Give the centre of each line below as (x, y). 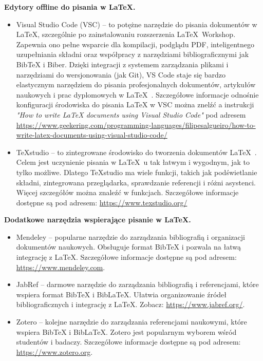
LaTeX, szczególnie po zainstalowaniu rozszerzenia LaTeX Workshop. (126, 34)
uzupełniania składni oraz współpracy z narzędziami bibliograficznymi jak (133, 54)
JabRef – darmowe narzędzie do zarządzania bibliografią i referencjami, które (137, 284)
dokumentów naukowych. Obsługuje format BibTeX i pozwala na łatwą (128, 247)
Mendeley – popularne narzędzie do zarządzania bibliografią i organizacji (130, 236)
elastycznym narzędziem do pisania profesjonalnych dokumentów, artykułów (136, 84)
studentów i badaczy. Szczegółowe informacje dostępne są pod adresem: (128, 342)
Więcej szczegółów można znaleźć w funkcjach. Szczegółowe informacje (127, 192)
